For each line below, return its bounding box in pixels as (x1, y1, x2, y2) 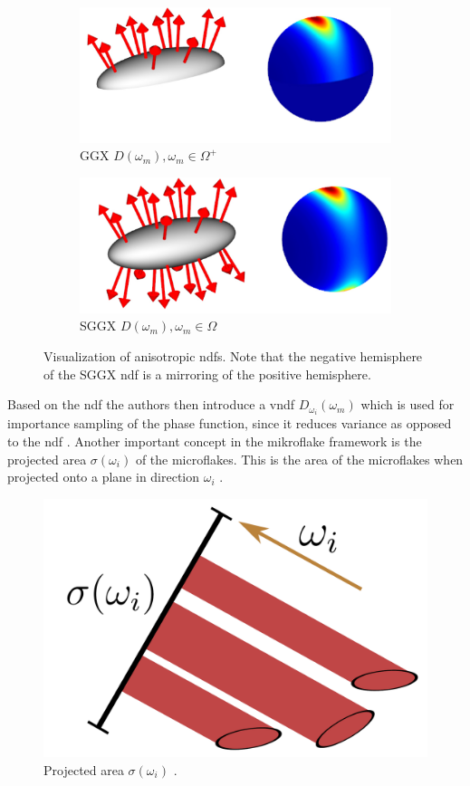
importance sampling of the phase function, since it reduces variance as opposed (7, 414, 452, 433)
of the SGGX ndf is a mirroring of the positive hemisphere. (43, 364, 371, 383)
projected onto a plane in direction (7, 467, 200, 486)
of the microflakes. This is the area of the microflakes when (135, 449, 464, 468)
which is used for (360, 395, 455, 414)
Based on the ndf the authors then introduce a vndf (7, 395, 295, 414)
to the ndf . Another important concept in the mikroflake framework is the (7, 431, 422, 450)
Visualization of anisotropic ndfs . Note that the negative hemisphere (43, 347, 423, 366)
